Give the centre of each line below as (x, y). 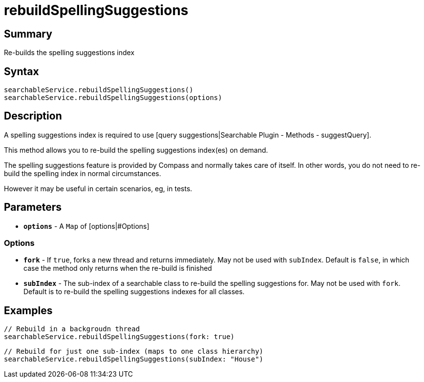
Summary (28, 34)
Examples (28, 310)
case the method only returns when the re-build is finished (118, 268)
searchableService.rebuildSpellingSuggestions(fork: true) (119, 337)
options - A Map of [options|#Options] (86, 226)
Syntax (21, 71)
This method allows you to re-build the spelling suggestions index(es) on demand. (136, 150)
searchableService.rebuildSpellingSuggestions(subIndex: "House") (134, 359)
